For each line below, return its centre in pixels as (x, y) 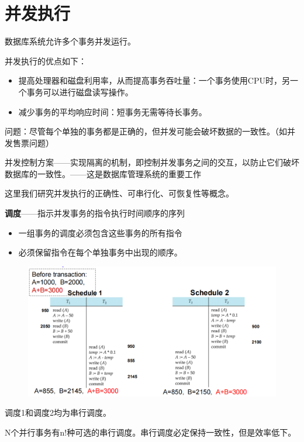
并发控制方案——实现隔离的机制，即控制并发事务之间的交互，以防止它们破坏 (152, 162)
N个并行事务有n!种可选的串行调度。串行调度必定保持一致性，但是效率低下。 (151, 432)
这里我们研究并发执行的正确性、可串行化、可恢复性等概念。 (119, 193)
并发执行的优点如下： (46, 61)
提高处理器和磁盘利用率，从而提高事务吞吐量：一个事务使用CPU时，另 (154, 80)
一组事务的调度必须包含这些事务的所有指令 (100, 232)
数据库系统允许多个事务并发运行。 (70, 41)
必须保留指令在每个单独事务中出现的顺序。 (100, 252)
